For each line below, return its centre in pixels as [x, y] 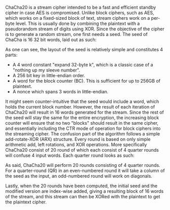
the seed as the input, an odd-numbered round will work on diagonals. [79, 176]
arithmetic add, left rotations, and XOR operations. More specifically [76, 145]
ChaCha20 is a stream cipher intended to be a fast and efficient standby [81, 7]
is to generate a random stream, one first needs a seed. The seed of [77, 34]
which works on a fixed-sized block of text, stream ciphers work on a [78, 18]
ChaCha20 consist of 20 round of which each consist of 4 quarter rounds [82, 150]
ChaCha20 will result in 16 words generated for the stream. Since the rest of [84, 112]
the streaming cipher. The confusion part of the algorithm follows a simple [83, 134]
